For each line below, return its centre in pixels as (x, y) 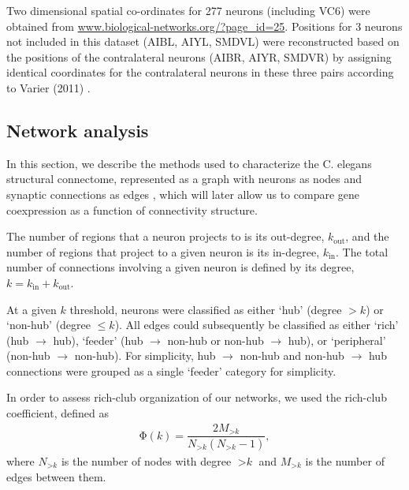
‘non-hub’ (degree (49, 325)
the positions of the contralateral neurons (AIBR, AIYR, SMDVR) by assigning (199, 56)
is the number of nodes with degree (146, 461)
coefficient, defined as (58, 413)
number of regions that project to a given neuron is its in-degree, (163, 251)
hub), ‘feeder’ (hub (98, 340)
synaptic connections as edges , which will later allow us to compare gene (183, 194)
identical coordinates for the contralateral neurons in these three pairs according (200, 72)
